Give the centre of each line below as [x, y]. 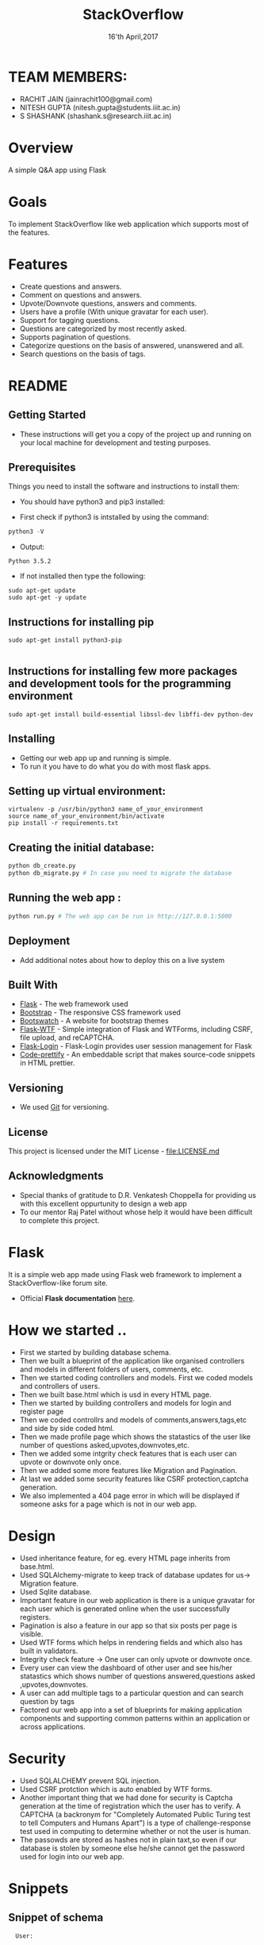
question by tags [47, 1701]
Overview [41, 148]
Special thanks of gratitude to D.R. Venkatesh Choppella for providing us [138, 1195]
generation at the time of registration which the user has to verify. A [130, 1805]
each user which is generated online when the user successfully [125, 1609]
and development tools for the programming [120, 684]
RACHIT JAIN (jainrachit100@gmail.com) [86, 99]
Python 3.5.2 [30, 562]
